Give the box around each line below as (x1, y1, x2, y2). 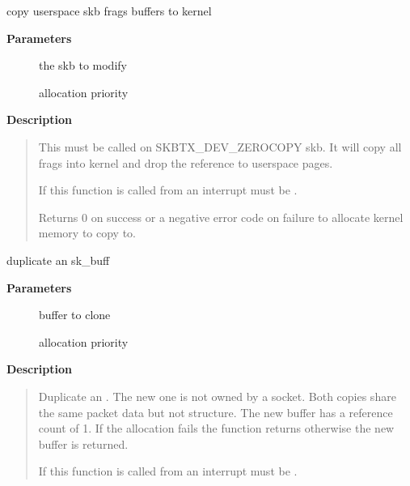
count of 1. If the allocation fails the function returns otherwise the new (38, 420, 395, 437)
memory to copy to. (38, 224, 136, 241)
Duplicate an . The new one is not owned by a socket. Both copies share (38, 387, 396, 404)
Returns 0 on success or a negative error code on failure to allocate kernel (38, 208, 404, 225)
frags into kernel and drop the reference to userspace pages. (38, 154, 333, 171)
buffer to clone (39, 306, 111, 323)
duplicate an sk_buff (6, 251, 110, 268)
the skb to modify (39, 57, 127, 74)
